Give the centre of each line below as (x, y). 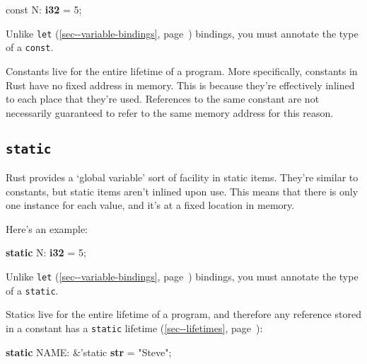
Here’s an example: (47, 228)
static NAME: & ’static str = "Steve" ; (89, 352)
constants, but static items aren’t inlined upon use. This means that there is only (182, 191)
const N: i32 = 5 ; (44, 9)
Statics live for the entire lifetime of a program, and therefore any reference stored (183, 314)
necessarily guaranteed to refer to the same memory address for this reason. (170, 112)
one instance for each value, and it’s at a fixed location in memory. (150, 205)
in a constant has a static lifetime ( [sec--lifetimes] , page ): (134, 328)
